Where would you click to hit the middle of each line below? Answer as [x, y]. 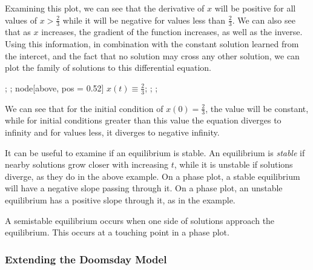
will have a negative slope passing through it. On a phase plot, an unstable [144, 188]
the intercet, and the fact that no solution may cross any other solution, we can [152, 55]
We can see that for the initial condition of [84, 108]
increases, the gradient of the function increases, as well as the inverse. [172, 32]
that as [18, 32]
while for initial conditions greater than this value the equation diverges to [143, 120]
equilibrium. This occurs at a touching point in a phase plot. [117, 232]
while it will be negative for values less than [144, 20]
